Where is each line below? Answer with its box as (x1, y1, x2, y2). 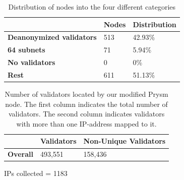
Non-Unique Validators (83, 136, 166, 146)
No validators (8, 57, 55, 68)
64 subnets (8, 44, 45, 55)
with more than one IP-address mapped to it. (16, 118, 157, 129)
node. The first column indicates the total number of (5, 98, 168, 109)
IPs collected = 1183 (4, 168, 68, 178)
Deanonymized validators (8, 32, 97, 42)
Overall (8, 149, 33, 159)
